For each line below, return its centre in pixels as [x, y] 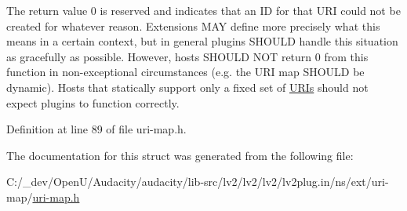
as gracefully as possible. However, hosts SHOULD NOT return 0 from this [187, 56]
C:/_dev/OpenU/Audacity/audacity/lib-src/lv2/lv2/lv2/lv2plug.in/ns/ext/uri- [198, 182]
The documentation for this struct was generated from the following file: [180, 155]
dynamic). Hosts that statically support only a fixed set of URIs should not [187, 87]
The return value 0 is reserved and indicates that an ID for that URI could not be [203, 10]
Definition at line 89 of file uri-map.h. [96, 129]
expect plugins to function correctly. [93, 102]
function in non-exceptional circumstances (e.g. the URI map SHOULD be [185, 72]
